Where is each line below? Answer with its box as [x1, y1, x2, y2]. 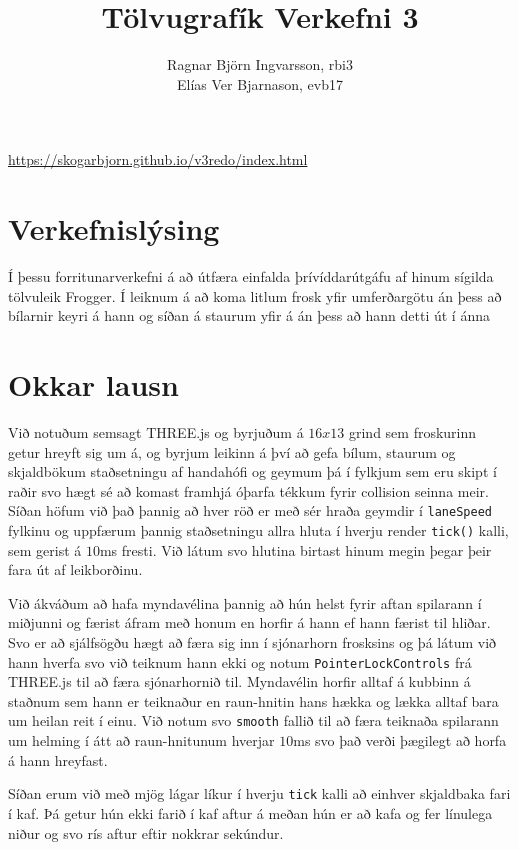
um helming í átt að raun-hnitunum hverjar [8, 730, 275, 751]
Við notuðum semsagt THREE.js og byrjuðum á [8, 421, 304, 442]
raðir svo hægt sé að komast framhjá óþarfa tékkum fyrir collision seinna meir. [8, 480, 489, 501]
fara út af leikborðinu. [8, 559, 143, 580]
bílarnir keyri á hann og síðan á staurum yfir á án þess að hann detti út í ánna [8, 305, 490, 326]
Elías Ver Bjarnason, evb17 [177, 73, 343, 94]
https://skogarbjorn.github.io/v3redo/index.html [8, 149, 308, 170]
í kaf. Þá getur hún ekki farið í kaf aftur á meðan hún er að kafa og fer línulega [8, 802, 493, 823]
